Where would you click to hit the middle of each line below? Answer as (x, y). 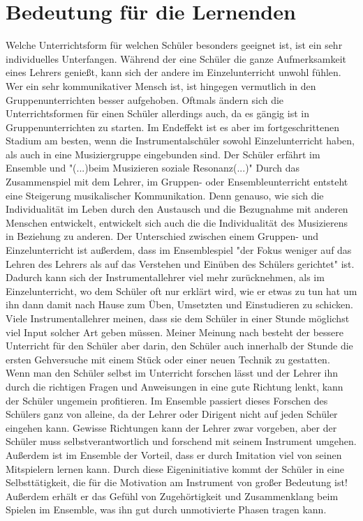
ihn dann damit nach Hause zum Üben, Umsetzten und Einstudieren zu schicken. (179, 304)
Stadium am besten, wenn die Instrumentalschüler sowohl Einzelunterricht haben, (180, 141)
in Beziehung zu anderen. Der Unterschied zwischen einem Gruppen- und (162, 236)
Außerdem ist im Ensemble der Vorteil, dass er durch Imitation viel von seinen (174, 454)
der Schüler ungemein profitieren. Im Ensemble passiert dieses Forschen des (167, 400)
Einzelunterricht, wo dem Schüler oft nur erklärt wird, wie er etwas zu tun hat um (181, 290)
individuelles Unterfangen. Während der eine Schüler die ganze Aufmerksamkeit (176, 58)
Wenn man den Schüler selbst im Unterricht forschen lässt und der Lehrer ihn (172, 373)
